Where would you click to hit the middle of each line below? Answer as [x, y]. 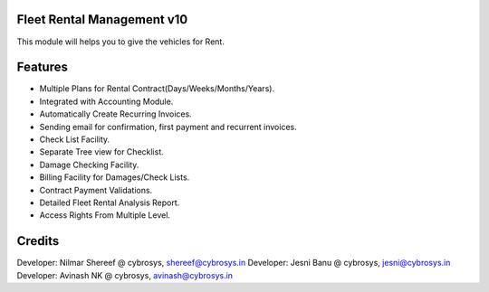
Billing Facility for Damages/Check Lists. [115, 177]
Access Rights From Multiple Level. [105, 215]
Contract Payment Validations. [96, 190]
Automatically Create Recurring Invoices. [115, 114]
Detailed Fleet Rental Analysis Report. [110, 203]
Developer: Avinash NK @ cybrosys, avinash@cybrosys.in [125, 275]
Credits [38, 241]
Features [42, 67]
